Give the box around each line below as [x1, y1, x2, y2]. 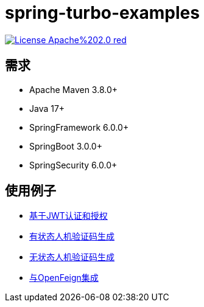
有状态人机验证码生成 [29, 231, 114, 242]
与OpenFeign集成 [29, 272, 99, 283]
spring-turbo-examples [5, 2, 200, 23]
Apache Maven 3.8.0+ [29, 84, 118, 95]
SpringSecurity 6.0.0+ [29, 159, 118, 170]
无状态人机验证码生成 [29, 252, 114, 263]
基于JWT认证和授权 [29, 210, 108, 221]
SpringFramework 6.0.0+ [29, 122, 129, 133]
